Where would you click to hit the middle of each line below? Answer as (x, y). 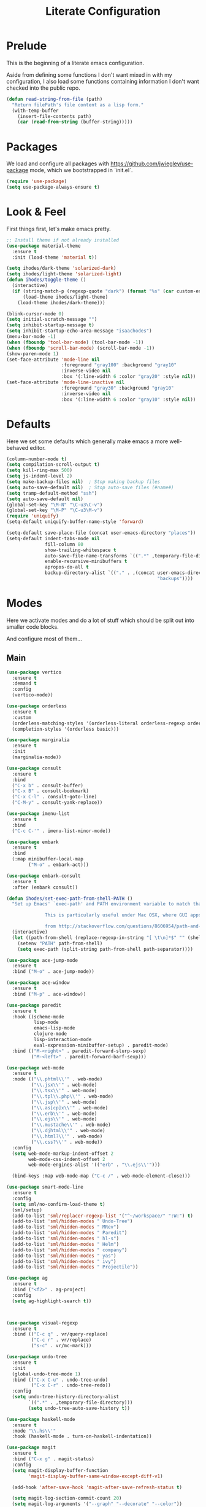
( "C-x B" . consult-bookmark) (50, 791)
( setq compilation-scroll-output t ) (53, 465)
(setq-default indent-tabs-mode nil (53, 538)
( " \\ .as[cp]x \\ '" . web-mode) (70, 1108)
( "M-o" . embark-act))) (59, 865)
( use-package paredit (34, 1005)
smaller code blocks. (33, 627)
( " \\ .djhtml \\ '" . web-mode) (68, 1131)
